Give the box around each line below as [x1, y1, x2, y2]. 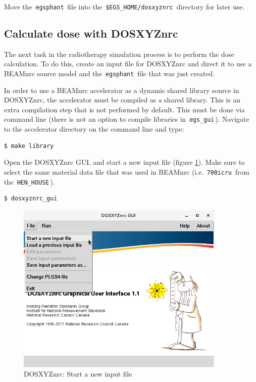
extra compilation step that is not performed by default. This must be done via [4, 104, 245, 114]
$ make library [4, 142, 54, 149]
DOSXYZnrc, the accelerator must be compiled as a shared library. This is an [4, 95, 241, 105]
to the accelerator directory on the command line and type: [4, 124, 184, 134]
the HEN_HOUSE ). [4, 176, 55, 187]
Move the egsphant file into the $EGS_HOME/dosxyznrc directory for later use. [4, 1, 245, 11]
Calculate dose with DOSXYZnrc [4, 26, 178, 41]
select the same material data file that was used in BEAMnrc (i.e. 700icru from [4, 166, 250, 177]
